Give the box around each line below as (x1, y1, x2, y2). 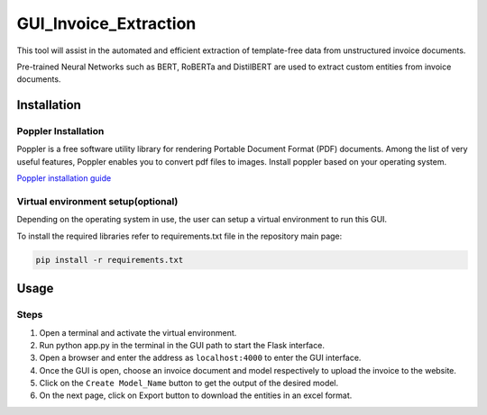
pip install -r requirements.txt (35, 255, 184, 265)
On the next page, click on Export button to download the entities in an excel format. (39, 390, 353, 401)
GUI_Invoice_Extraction (16, 14, 197, 33)
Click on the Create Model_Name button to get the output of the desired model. (39, 378, 339, 389)
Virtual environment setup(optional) (16, 195, 179, 208)
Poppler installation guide (16, 173, 112, 184)
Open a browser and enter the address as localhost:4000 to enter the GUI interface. (39, 352, 362, 364)
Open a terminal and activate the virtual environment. (39, 327, 237, 338)
